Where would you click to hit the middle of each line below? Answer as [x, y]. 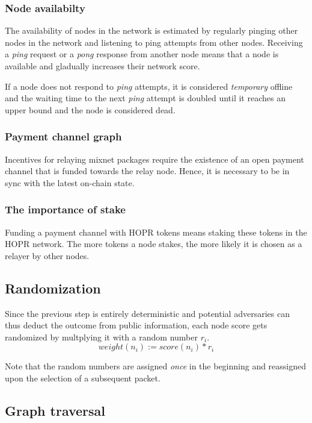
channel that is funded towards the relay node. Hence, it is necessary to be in [147, 171]
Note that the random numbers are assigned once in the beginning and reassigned [156, 366]
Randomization [53, 288]
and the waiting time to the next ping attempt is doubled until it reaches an [145, 98]
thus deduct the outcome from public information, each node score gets [136, 325]
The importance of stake [65, 209]
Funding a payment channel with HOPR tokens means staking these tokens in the [156, 232]
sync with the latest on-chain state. [70, 182]
